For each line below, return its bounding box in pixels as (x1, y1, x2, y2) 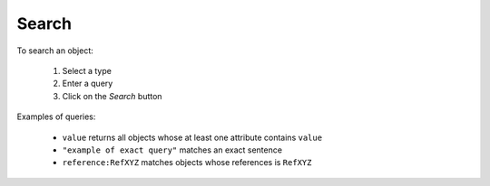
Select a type (62, 65, 113, 76)
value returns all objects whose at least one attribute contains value (62, 132, 322, 143)
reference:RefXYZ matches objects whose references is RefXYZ (62, 157, 312, 168)
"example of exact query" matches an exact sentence (62, 144, 283, 155)
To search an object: (16, 45, 94, 56)
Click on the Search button (62, 90, 162, 101)
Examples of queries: (16, 111, 96, 122)
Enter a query (62, 78, 113, 89)
